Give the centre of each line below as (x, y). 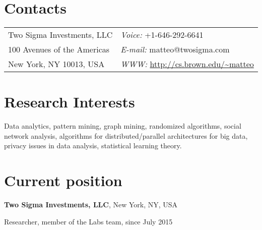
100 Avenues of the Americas (59, 49)
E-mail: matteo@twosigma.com (175, 49)
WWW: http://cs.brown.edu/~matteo (187, 64)
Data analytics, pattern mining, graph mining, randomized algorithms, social (123, 126)
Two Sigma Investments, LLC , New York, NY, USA (91, 205)
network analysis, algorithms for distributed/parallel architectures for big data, (126, 135)
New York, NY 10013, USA (56, 64)
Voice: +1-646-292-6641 (162, 35)
